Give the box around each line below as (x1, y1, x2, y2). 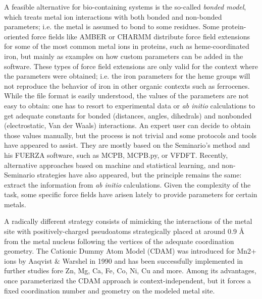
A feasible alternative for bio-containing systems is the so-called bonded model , (4, 2, 246, 12)
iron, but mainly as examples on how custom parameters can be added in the (4, 50, 243, 61)
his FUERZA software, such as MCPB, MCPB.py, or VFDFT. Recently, (4, 149, 228, 160)
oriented (4, 31, 29, 41)
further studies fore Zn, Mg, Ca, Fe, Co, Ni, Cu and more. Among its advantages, (4, 265, 256, 276)
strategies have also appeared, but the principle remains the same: (37, 169, 242, 180)
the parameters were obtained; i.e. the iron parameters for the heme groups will (4, 71, 250, 81)
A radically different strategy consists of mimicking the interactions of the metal (4, 216, 252, 226)
